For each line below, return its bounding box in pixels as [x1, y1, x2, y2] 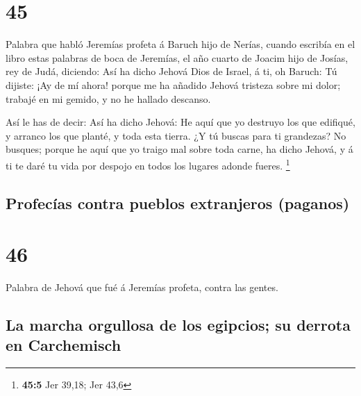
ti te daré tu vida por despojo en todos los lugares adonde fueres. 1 [6, 156, 290, 172]
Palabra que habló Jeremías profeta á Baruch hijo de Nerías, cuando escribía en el [6, 37, 355, 51]
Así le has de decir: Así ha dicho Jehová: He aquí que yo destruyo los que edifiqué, [6, 115, 355, 129]
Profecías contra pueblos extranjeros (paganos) [6, 192, 350, 213]
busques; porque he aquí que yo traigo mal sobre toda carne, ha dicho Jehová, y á [6, 142, 353, 156]
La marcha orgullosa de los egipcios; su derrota [6, 314, 351, 336]
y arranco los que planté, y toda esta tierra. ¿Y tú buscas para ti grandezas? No [6, 128, 346, 142]
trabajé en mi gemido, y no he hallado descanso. [6, 91, 211, 106]
